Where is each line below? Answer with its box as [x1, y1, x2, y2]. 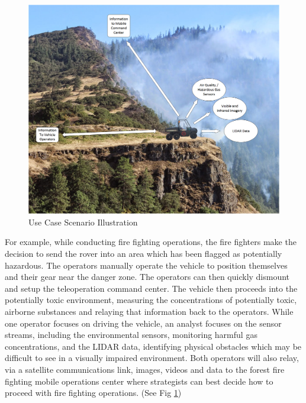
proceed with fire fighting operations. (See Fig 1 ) [5, 386, 182, 399]
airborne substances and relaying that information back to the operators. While [5, 305, 294, 317]
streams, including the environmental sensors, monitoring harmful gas [5, 328, 257, 341]
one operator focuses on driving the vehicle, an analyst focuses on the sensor [5, 317, 282, 329]
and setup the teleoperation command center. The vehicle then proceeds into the [5, 282, 298, 294]
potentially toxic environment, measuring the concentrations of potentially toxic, [5, 294, 297, 306]
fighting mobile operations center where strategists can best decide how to [5, 375, 273, 387]
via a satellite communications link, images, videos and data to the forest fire [5, 363, 285, 375]
